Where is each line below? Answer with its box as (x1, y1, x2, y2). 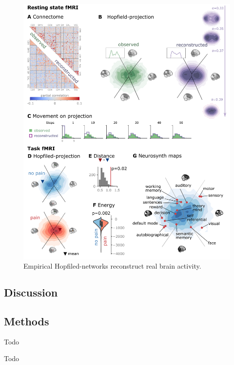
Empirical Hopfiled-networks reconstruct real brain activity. (23, 261, 201, 271)
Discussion (4, 285, 58, 300)
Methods (4, 314, 49, 329)
